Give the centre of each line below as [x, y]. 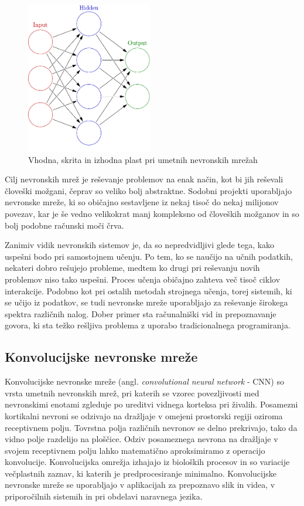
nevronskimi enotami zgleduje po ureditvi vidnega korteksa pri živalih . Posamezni [151, 404]
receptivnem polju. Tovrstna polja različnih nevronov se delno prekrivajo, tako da [151, 427]
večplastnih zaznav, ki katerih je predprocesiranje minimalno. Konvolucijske [141, 473]
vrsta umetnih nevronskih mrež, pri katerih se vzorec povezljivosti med [132, 393]
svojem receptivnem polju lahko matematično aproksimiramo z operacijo [135, 450]
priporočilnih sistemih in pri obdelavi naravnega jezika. [104, 496]
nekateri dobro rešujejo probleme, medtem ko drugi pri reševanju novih [132, 268]
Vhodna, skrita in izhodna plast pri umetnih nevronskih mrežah [143, 159]
